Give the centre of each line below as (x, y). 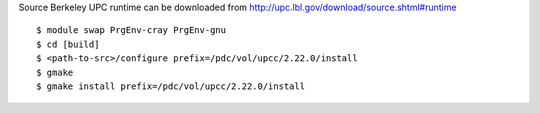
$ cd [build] (68, 44)
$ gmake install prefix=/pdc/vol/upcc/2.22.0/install (170, 86)
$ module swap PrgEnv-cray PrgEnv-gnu (131, 30)
